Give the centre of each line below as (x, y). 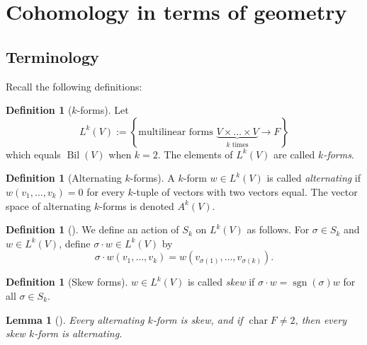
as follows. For (278, 229)
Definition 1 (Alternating (64, 178)
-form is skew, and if (198, 319)
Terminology (52, 56)
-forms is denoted (137, 205)
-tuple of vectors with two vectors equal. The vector (245, 191)
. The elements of (195, 154)
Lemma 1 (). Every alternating (75, 319)
